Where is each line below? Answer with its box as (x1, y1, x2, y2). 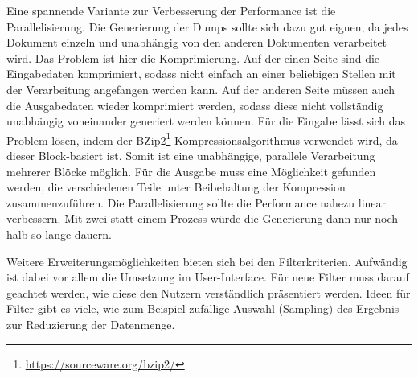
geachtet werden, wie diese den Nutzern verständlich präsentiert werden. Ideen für (6, 284, 411, 301)
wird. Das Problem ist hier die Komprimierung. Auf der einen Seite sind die (6, 49, 380, 66)
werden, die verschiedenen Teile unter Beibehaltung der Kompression (6, 179, 346, 195)
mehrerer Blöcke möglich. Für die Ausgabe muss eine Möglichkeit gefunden (6, 162, 376, 179)
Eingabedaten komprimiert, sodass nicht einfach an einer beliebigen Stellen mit (6, 65, 396, 82)
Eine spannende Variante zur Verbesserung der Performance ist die (6, 2, 336, 18)
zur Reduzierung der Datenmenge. (6, 315, 175, 332)
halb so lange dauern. (6, 225, 112, 242)
